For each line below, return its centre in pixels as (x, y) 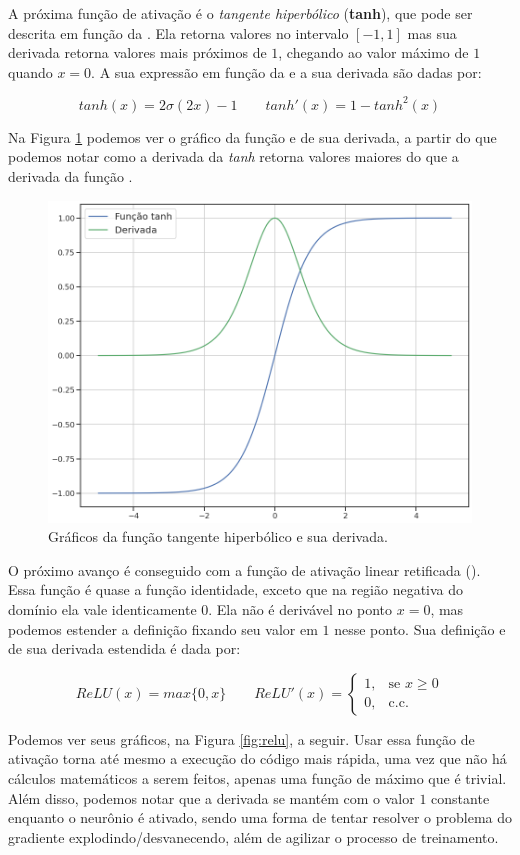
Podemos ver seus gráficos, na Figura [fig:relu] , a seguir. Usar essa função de (241, 738)
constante (460, 797)
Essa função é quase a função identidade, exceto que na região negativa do (236, 589)
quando (30, 71)
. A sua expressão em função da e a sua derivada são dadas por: (286, 71)
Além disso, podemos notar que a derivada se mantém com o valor (211, 797)
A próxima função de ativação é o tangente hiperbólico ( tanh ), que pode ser (240, 13)
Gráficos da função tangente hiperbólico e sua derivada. (218, 536)
